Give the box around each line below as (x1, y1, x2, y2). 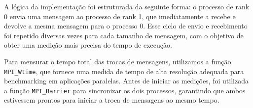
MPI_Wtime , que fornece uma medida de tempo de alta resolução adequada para (4, 66, 244, 76)
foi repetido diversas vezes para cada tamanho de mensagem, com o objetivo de (4, 30, 244, 40)
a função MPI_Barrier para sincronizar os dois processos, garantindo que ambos (4, 85, 246, 95)
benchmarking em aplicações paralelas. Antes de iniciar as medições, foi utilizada (4, 76, 249, 86)
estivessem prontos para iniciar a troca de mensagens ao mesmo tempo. (4, 95, 219, 105)
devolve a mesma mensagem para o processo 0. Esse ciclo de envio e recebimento (4, 21, 248, 31)
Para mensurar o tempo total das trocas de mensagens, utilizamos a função (4, 56, 231, 66)
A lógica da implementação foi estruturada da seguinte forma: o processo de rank (4, 1, 250, 11)
